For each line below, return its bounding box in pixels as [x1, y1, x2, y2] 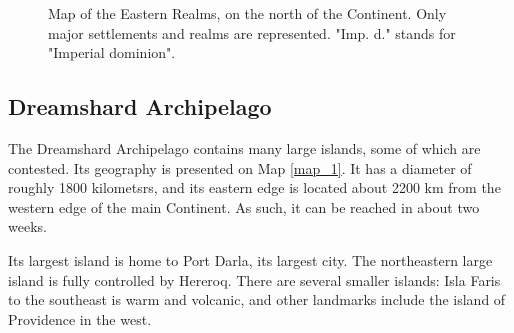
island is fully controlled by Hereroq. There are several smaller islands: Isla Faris [8, 269, 501, 290]
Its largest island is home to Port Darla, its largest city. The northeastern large [8, 249, 493, 270]
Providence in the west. [8, 308, 152, 329]
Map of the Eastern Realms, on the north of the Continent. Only [48, 3, 447, 23]
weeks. [8, 216, 47, 237]
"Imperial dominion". [48, 42, 176, 63]
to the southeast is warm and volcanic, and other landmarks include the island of [8, 289, 506, 310]
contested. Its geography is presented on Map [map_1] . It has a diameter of [8, 157, 472, 178]
